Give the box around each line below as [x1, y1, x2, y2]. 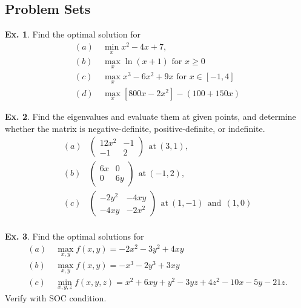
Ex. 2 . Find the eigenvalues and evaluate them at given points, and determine [5, 110, 296, 122]
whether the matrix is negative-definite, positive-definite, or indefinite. [5, 122, 265, 134]
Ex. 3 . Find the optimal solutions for [5, 230, 144, 243]
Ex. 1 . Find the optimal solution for [5, 28, 141, 41]
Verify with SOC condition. [5, 291, 107, 304]
